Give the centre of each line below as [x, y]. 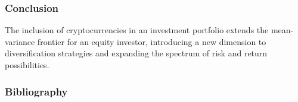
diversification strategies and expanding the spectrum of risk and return [136, 53]
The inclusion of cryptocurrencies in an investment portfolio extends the [137, 30]
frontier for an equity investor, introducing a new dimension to [152, 41]
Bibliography [36, 91]
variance [20, 41]
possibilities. [27, 65]
